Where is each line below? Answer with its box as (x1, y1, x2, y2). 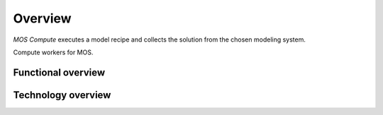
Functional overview (13, 66, 106, 78)
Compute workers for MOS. (13, 48, 94, 56)
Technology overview (13, 89, 111, 101)
